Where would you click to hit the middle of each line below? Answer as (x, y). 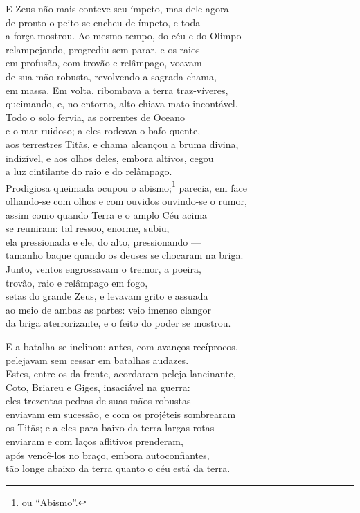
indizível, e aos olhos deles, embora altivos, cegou (110, 157)
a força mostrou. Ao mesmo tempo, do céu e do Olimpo (124, 36)
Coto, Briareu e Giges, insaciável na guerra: (98, 387)
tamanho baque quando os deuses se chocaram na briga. (125, 255)
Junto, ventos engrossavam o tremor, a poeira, (103, 268)
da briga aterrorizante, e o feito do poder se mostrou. (118, 323)
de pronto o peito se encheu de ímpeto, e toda (103, 22)
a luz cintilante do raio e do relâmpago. (89, 171)
